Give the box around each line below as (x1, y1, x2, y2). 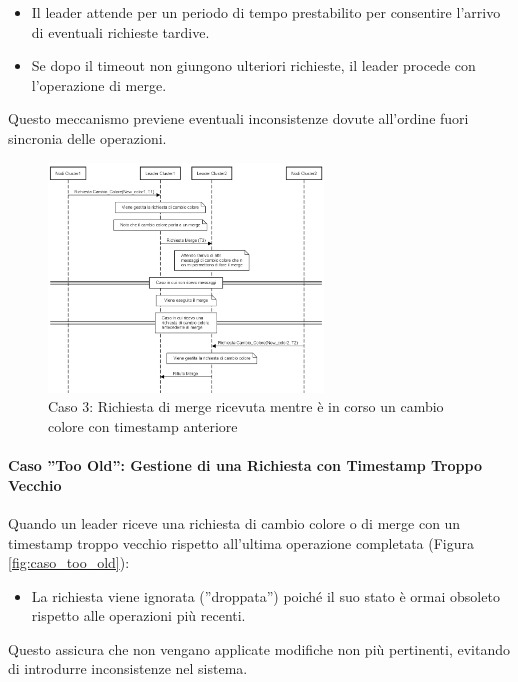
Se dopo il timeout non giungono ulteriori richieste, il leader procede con (31, 55, 476, 76)
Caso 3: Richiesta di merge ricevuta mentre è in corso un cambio (48, 396, 444, 417)
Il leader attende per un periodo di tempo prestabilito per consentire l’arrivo (31, 2, 501, 22)
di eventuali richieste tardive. (31, 21, 210, 42)
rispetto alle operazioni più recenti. (31, 605, 246, 626)
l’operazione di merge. (31, 74, 167, 95)
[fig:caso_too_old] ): (8, 552, 130, 573)
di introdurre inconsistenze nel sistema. (8, 658, 248, 679)
